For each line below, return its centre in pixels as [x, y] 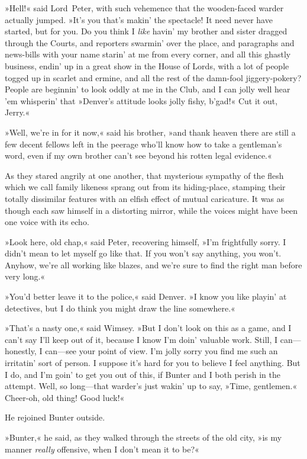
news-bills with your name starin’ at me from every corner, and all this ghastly [148, 54]
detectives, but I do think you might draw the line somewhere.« [120, 308]
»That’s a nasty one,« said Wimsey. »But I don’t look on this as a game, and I [148, 328]
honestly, [21, 351]
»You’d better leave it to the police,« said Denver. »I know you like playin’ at [146, 296]
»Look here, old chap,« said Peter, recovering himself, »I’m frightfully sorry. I [146, 241]
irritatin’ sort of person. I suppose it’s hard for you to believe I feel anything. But [153, 363]
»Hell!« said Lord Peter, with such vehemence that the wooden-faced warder [144, 8]
